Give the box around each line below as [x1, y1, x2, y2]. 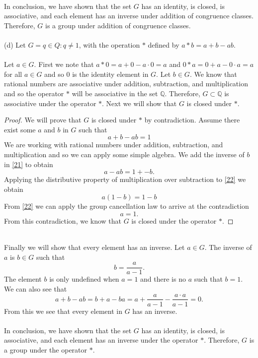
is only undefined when [49, 274, 119, 284]
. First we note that [34, 59, 94, 69]
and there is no [140, 274, 186, 284]
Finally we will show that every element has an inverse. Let [4, 242, 185, 252]
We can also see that [4, 283, 67, 294]
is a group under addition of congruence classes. [45, 20, 191, 30]
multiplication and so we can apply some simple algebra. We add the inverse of [4, 149, 245, 159]
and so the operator [4, 88, 64, 98]
